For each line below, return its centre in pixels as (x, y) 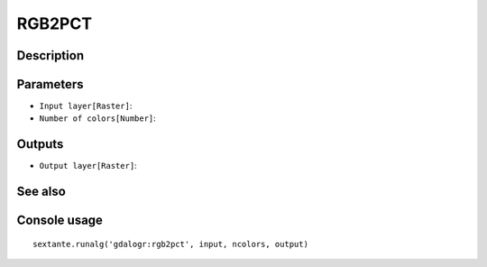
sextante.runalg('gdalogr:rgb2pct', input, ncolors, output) (170, 244)
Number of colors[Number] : (98, 118)
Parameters (50, 84)
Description (51, 55)
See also (41, 192)
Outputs (40, 144)
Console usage (60, 221)
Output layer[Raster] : (88, 166)
